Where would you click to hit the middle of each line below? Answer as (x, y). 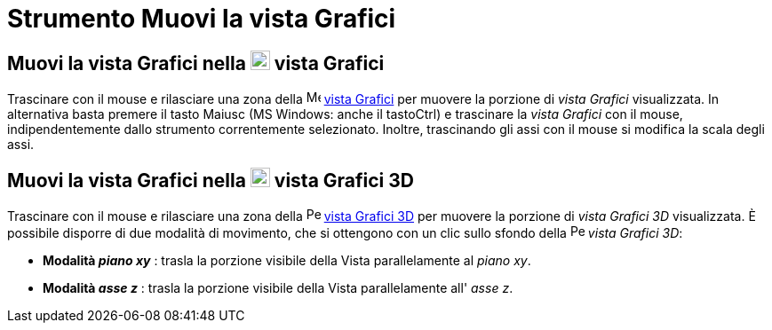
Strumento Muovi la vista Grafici (202, 19)
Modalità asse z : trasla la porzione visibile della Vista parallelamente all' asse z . (278, 288)
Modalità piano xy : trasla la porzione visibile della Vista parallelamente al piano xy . (287, 261)
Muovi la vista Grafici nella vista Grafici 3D (211, 180)
